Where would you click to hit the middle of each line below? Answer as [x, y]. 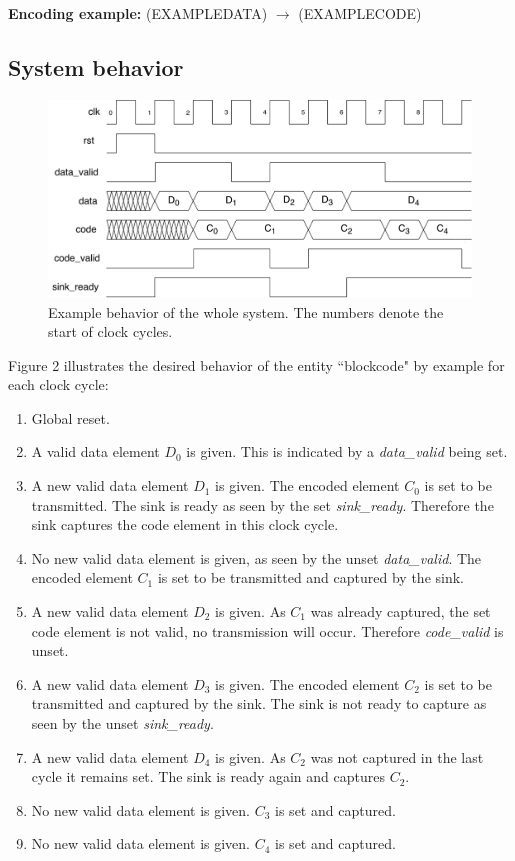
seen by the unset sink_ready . [122, 723]
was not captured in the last [397, 756]
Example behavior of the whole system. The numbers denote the [246, 311]
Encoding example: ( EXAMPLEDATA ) [138, 13]
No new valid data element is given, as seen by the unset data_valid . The [256, 557]
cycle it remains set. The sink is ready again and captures [208, 776]
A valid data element [95, 451]
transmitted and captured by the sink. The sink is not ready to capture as [259, 703]
